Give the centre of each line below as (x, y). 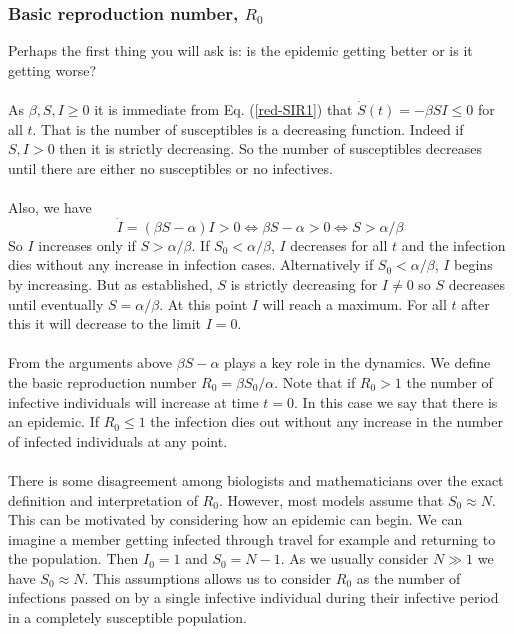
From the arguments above (90, 362)
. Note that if (315, 381)
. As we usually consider (354, 558)
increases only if (87, 244)
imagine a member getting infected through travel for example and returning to (252, 538)
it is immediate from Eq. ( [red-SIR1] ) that (223, 109)
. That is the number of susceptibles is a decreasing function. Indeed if (248, 128)
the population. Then (73, 558)
